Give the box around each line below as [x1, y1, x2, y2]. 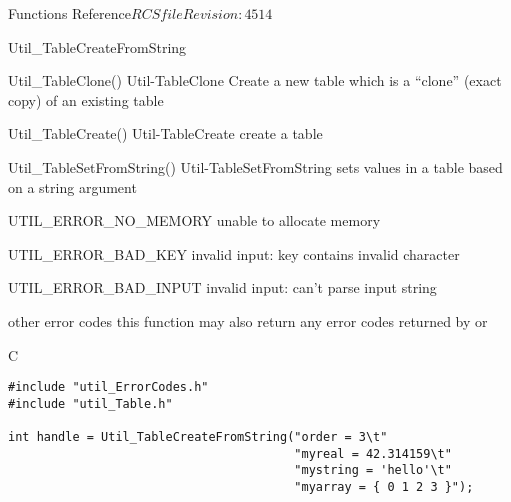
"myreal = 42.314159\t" [294, 446, 452, 461]
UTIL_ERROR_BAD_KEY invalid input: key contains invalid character [8, 243, 460, 264]
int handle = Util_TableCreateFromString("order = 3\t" [8, 430, 388, 445]
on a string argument [8, 176, 137, 197]
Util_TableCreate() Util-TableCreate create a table [8, 123, 323, 144]
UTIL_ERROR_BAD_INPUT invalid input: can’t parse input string [8, 277, 437, 298]
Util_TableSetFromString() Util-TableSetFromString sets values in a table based [8, 156, 503, 177]
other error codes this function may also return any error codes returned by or [8, 310, 488, 331]
